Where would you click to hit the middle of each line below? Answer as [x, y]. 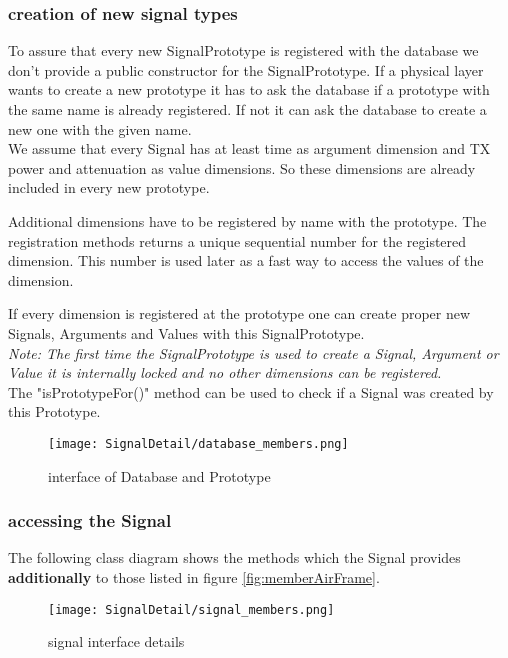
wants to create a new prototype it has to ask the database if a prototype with [249, 89]
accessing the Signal [90, 520]
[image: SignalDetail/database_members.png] [198, 443]
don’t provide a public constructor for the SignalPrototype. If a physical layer [246, 69]
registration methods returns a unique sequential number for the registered [237, 240]
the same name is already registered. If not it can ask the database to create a [247, 109]
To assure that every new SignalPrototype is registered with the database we [243, 50]
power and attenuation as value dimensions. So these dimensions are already [242, 167]
